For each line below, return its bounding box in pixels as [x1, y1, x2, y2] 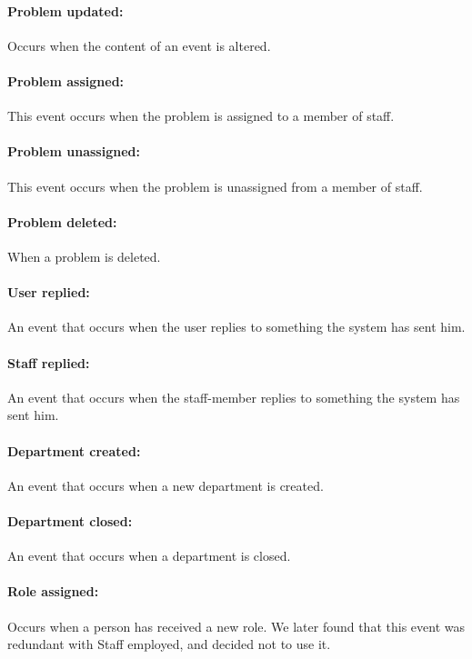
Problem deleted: [7, 212, 117, 231]
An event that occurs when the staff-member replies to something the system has [7, 387, 460, 406]
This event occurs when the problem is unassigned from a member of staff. [7, 176, 423, 195]
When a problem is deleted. [7, 246, 161, 265]
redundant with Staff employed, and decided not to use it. [7, 634, 331, 654]
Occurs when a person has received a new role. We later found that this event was [7, 616, 465, 635]
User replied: [7, 283, 90, 302]
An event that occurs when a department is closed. [7, 546, 291, 565]
